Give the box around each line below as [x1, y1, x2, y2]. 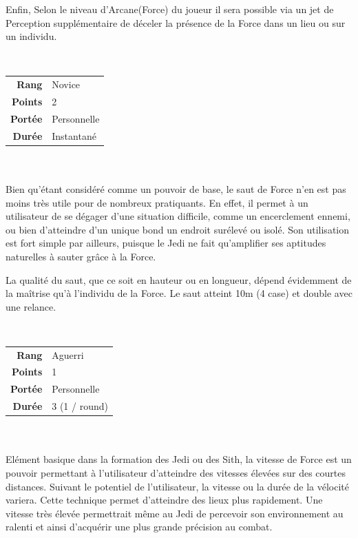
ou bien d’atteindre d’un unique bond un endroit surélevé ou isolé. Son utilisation [6, 222, 349, 236]
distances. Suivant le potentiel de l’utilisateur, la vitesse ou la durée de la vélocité [6, 479, 349, 493]
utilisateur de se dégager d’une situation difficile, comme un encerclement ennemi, [6, 209, 350, 223]
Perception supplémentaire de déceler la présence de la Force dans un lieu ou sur [6, 15, 346, 30]
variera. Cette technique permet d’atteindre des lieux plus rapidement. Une [6, 493, 323, 507]
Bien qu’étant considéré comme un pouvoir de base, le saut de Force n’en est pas [6, 181, 346, 196]
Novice [52, 77, 81, 92]
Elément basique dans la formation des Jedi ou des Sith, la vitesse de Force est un [6, 452, 352, 466]
